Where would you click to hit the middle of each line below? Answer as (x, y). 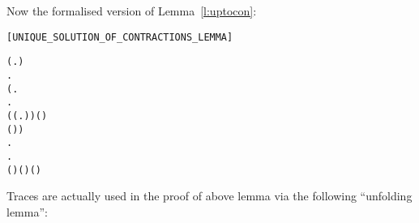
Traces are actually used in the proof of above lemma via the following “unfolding (209, 196)
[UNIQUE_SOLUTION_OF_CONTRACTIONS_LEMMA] (120, 37)
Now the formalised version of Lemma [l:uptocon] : (132, 11)
